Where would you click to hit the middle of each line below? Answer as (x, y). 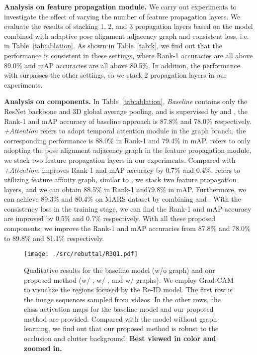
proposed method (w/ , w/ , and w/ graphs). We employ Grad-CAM (129, 280)
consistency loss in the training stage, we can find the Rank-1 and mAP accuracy (128, 208)
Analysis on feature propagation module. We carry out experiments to (120, 6)
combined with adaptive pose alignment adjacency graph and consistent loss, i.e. (127, 36)
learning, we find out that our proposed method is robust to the (121, 328)
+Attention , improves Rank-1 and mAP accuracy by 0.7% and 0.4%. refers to (122, 170)
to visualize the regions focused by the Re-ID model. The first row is (128, 290)
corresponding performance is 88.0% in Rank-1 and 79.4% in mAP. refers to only (127, 140)
